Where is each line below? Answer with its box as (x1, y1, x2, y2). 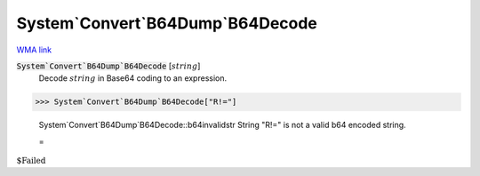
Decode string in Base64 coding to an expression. (38, 73, 228, 84)
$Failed (16, 156, 46, 166)
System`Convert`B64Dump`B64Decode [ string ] (16, 60, 201, 71)
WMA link (16, 44, 52, 55)
